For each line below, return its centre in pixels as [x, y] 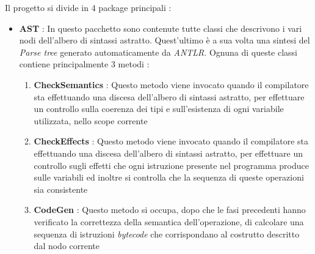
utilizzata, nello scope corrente [91, 120]
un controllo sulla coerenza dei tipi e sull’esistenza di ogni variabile [159, 109]
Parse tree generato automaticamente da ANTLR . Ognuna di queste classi [158, 52]
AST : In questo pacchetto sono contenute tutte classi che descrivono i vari [161, 28]
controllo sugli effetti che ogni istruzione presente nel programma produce [171, 165]
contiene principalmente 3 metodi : [84, 64]
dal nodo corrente [67, 246]
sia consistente [61, 189]
